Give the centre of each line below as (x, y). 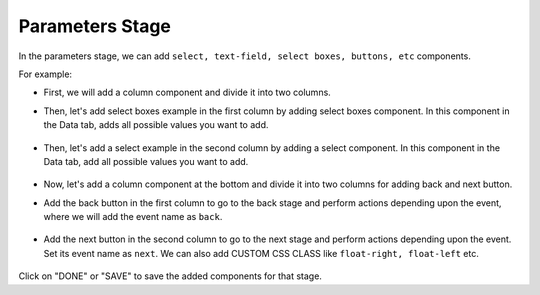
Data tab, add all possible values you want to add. (146, 161)
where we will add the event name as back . (133, 217)
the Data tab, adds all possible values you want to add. (156, 125)
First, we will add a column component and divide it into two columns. (187, 92)
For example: (45, 74)
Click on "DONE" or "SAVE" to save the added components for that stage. (170, 276)
